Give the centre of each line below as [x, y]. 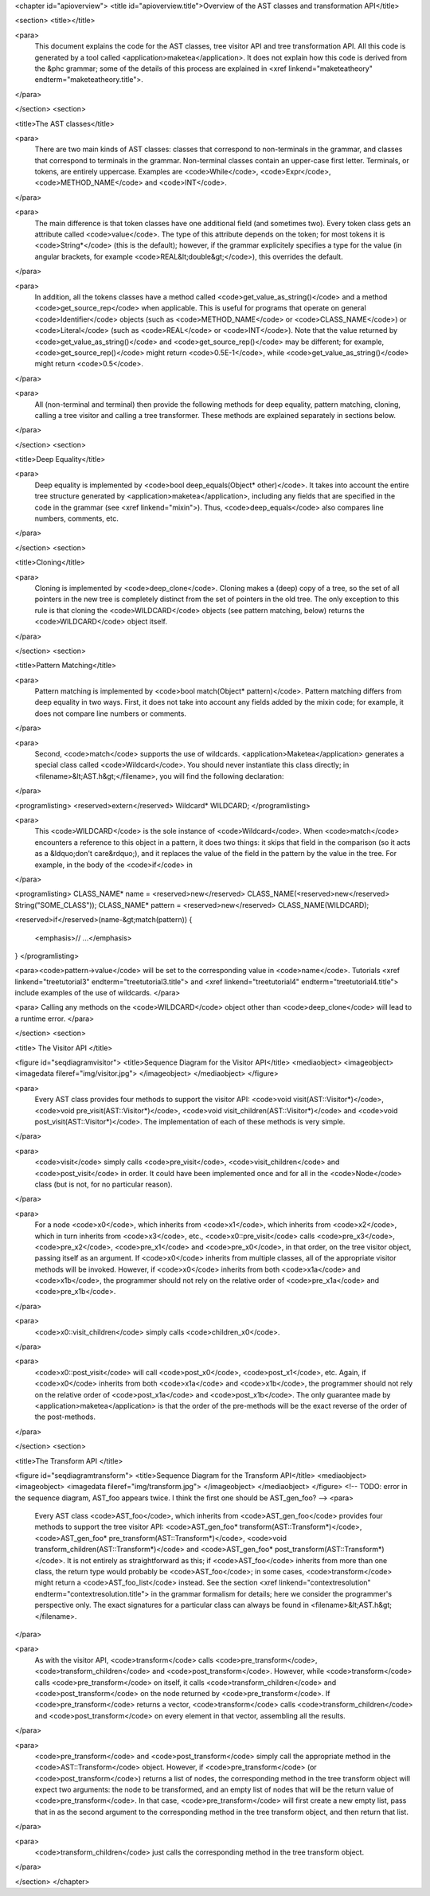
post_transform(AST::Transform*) [330, 1550]
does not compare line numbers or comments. [111, 713]
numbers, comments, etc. [76, 518]
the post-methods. [65, 1417]
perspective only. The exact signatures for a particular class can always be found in [172, 1605]
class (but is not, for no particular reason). [104, 1184]
